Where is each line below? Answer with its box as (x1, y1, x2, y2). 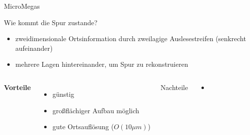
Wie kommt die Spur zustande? (4, 17, 98, 27)
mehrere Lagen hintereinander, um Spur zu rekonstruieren (15, 59, 188, 69)
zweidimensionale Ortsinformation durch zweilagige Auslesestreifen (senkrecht (15, 33, 246, 44)
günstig (52, 89, 74, 99)
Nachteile (160, 82, 188, 92)
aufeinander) (15, 43, 53, 53)
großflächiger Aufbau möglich (52, 105, 139, 115)
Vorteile (4, 82, 31, 92)
